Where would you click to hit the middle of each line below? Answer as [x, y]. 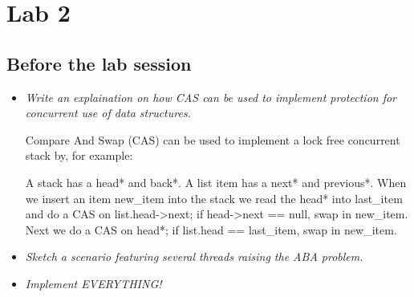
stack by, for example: [79, 155]
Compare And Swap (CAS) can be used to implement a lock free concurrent [213, 139]
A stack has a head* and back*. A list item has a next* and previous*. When [216, 182]
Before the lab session [99, 63]
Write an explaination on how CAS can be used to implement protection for [211, 97]
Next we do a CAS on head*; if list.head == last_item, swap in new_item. [211, 229]
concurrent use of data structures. [108, 113]
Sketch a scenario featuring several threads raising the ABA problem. [194, 256]
